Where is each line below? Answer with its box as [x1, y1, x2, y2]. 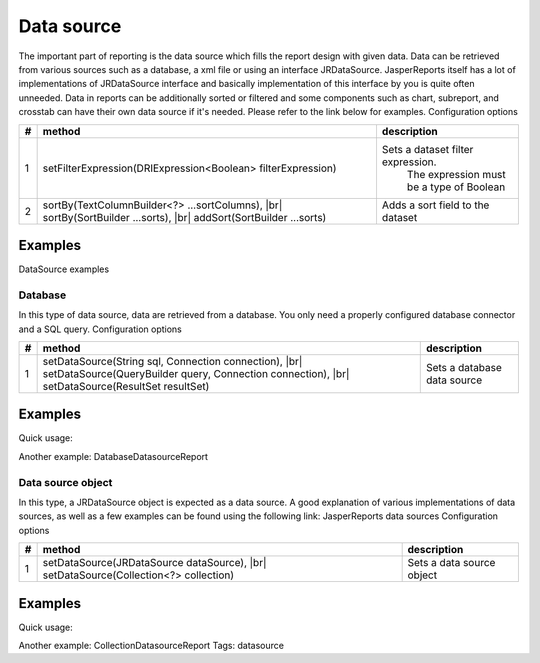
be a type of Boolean [406, 180, 506, 194]
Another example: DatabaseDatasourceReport [18, 450, 209, 462]
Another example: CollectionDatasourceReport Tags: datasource [18, 640, 285, 652]
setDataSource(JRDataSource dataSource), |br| [42, 556, 267, 570]
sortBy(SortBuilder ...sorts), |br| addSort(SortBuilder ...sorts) [42, 210, 327, 224]
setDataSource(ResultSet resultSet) [42, 379, 210, 393]
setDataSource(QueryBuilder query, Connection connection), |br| [42, 366, 350, 380]
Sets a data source [407, 556, 496, 570]
